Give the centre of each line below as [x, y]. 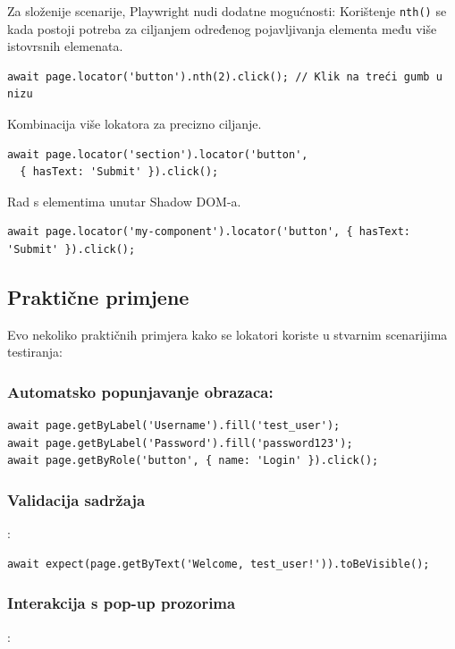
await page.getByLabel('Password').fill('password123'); [180, 443]
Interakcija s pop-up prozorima [122, 603]
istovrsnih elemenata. [65, 46]
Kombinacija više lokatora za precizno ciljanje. [135, 124]
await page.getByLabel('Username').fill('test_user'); [174, 426]
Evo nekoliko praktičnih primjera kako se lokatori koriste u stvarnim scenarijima [227, 334]
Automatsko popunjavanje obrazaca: [140, 391]
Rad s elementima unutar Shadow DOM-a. [124, 201]
